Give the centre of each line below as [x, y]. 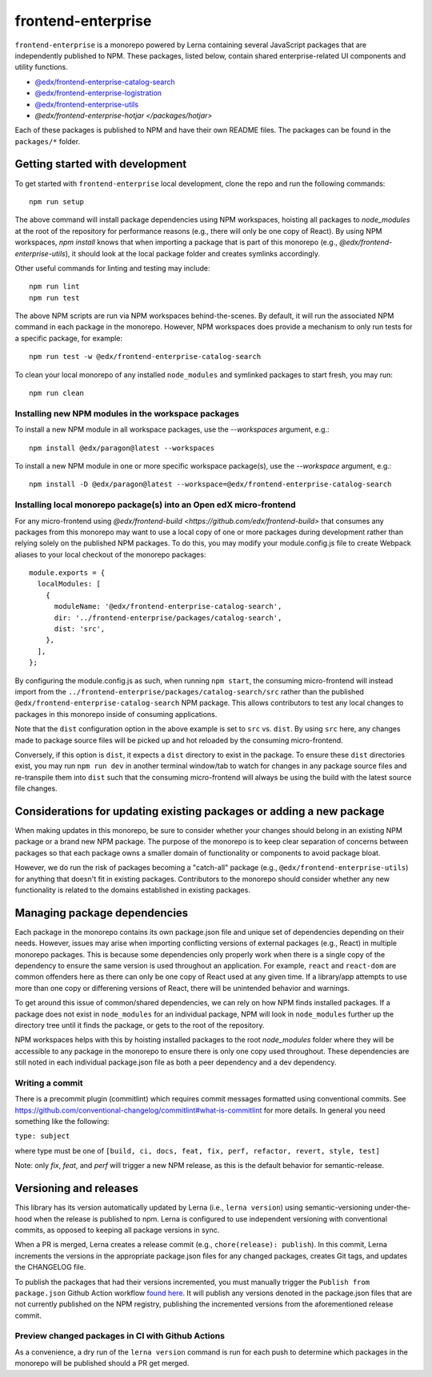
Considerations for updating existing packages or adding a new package [200, 811]
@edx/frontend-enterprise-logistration [98, 93]
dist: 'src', [80, 629]
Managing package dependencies [102, 913]
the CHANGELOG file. [50, 1267]
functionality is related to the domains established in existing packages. [133, 890]
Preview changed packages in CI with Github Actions [120, 1336]
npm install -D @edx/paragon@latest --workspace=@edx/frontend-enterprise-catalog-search [210, 484]
